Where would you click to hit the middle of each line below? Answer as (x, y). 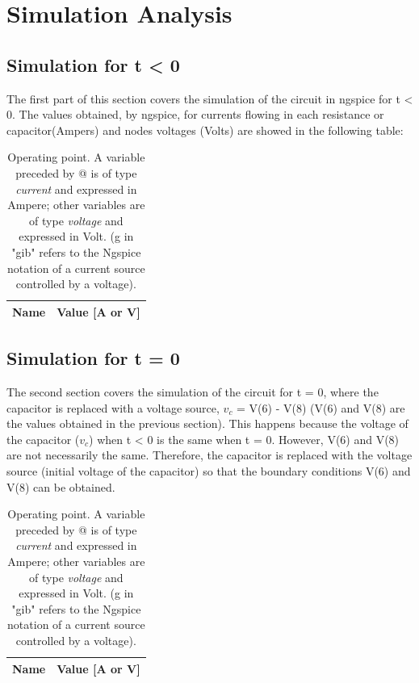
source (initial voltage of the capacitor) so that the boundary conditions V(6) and (209, 470)
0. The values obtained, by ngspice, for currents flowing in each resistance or (195, 114)
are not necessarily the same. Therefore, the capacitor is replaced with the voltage (209, 455)
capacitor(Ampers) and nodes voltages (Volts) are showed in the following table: (205, 130)
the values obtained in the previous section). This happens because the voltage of (207, 423)
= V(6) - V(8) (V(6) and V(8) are (321, 407)
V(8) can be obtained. (61, 486)
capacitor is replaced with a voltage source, (113, 407)
